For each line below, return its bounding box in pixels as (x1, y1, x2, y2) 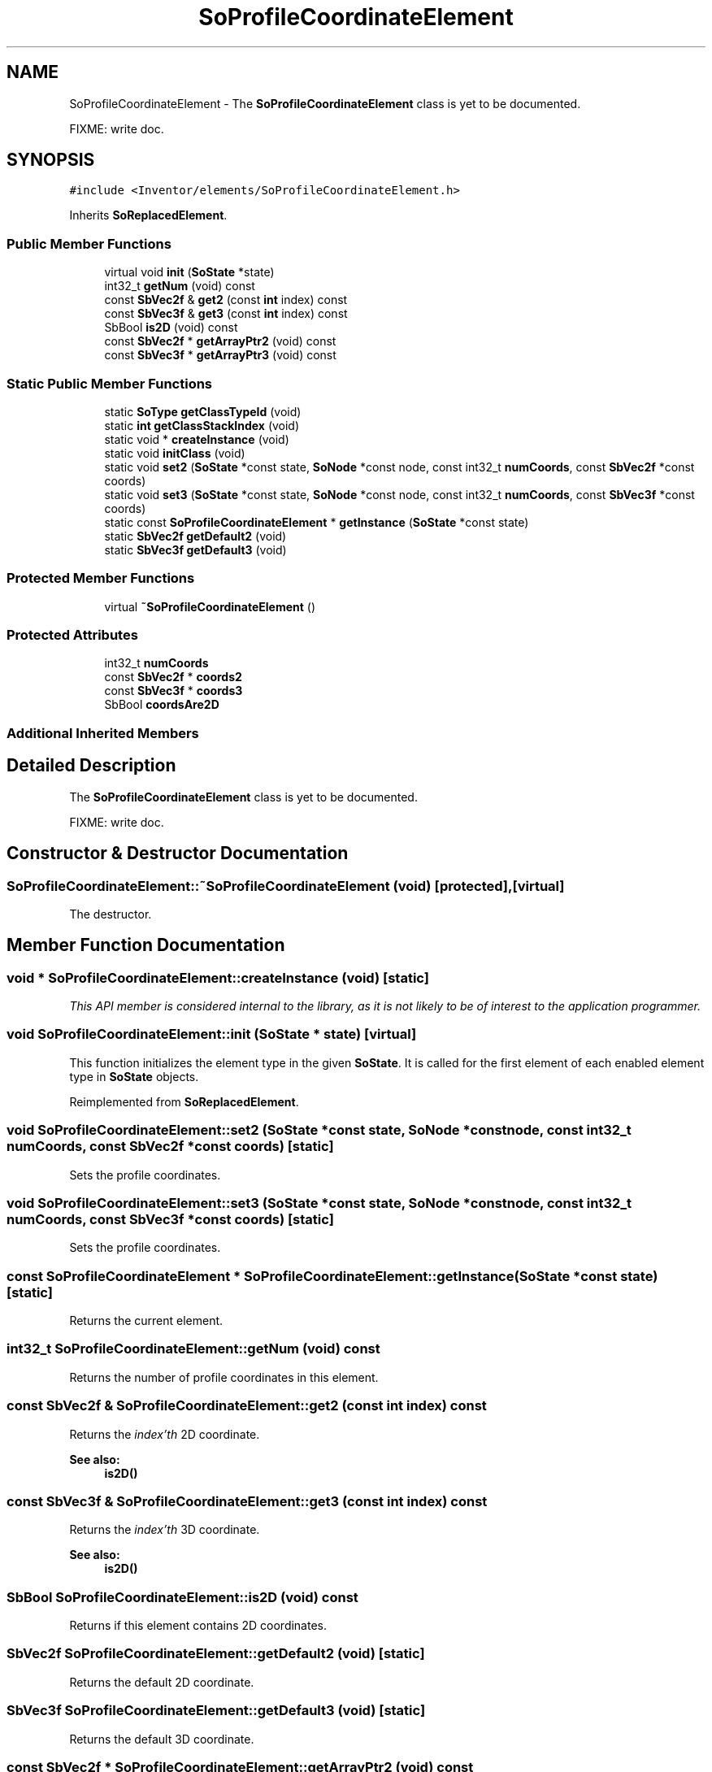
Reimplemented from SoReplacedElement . (69, 1094, 299, 1109)
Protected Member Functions (7, 570, 195, 587)
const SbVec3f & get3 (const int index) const (104, 306, 348, 321)
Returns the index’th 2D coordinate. (69, 1427, 260, 1441)
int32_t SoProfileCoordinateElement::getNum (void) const (7, 1340, 380, 1357)
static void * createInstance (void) (104, 432, 289, 446)
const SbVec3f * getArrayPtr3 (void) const (104, 348, 336, 363)
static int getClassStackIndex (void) (104, 418, 300, 432)
